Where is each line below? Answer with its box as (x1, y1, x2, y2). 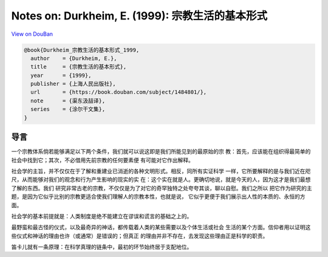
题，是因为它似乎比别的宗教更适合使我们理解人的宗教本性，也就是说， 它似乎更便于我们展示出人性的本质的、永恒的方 (11, 193, 306, 200)
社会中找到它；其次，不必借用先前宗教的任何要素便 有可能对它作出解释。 (11, 156, 194, 164)
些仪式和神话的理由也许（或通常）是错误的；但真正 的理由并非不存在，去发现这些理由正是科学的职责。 (11, 232, 268, 239)
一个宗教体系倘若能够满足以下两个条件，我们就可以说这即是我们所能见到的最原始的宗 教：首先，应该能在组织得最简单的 (11, 148, 311, 155)
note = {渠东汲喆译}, (30, 97, 106, 104)
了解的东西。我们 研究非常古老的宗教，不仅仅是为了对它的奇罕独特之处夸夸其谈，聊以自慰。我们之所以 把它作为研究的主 (11, 184, 312, 192)
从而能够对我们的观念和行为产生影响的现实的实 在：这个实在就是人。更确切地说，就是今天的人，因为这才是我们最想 (21, 176, 311, 183)
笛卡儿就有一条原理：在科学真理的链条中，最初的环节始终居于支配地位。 (11, 243, 193, 251)
